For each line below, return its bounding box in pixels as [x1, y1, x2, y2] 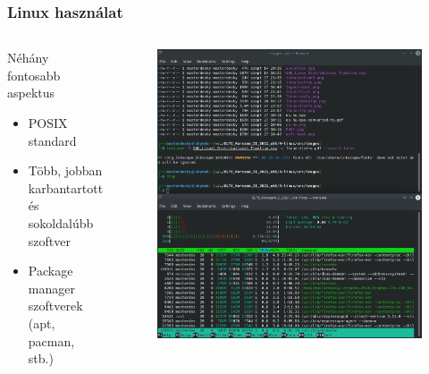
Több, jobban [28, 161, 103, 180]
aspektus [7, 83, 55, 102]
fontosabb [7, 65, 61, 84]
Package [28, 261, 73, 280]
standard [28, 131, 77, 149]
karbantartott [28, 178, 104, 197]
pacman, [28, 331, 75, 350]
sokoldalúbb [28, 213, 94, 232]
